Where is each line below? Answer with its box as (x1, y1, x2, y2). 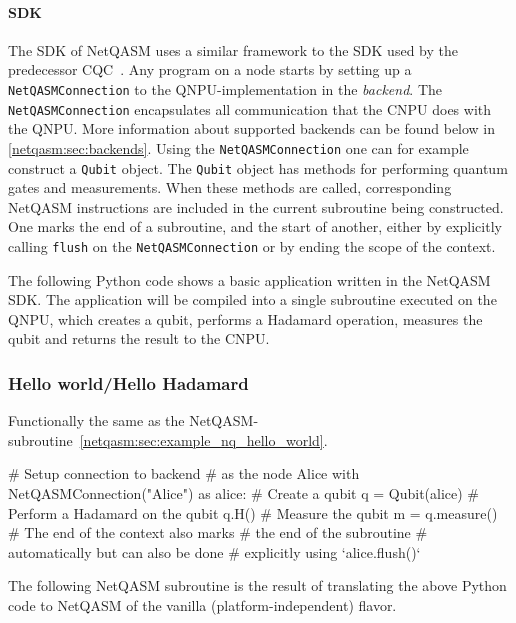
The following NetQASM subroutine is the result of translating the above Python (8, 575, 507, 596)
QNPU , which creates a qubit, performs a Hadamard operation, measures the (8, 308, 483, 329)
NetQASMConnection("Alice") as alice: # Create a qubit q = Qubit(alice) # (8, 483, 480, 504)
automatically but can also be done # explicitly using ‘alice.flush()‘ (8, 541, 421, 562)
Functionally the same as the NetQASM (8, 410, 254, 431)
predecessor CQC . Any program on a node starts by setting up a (8, 59, 412, 80)
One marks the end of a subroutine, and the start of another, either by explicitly (8, 216, 502, 237)
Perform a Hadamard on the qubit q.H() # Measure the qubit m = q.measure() (8, 502, 498, 523)
